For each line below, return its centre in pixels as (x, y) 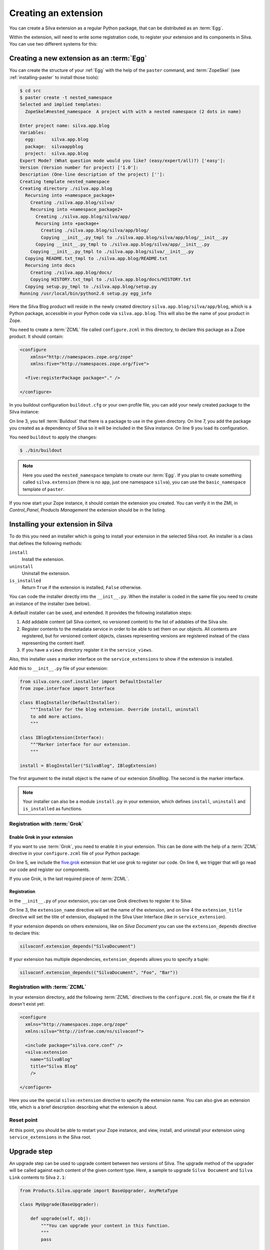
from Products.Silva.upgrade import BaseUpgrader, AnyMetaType (99, 1190)
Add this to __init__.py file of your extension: (58, 668)
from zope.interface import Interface (67, 688)
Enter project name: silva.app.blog (65, 125)
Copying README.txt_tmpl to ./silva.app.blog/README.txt (96, 258)
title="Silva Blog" (54, 1066)
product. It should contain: (36, 336)
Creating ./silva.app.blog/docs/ (71, 272)
